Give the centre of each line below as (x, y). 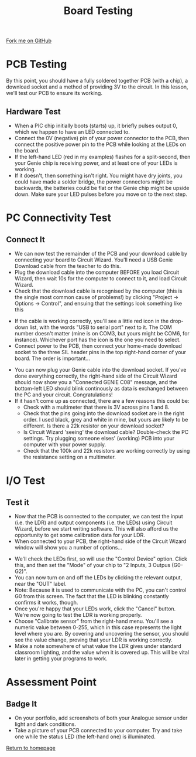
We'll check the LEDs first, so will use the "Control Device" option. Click (101, 559)
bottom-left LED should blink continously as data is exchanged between (101, 388)
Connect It (25, 240)
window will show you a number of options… (68, 547)
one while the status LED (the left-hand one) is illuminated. (85, 736)
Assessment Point (51, 682)
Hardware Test (34, 112)
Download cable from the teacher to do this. (68, 266)
